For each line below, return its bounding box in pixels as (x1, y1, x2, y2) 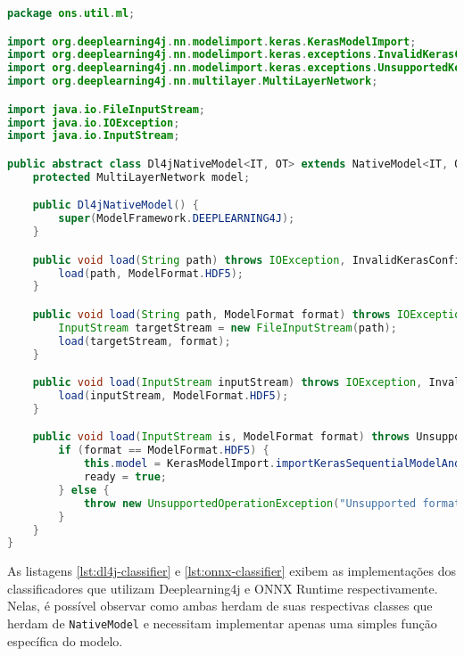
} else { (58, 483, 110, 496)
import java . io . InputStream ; (7, 129, 180, 143)
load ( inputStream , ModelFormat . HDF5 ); (58, 389, 289, 402)
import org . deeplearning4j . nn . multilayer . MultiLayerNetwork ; (7, 75, 378, 88)
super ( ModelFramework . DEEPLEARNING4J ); (58, 212, 295, 225)
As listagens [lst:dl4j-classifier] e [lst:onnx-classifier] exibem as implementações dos (7, 562, 457, 580)
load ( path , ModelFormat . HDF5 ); (58, 266, 244, 280)
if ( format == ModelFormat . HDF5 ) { (58, 444, 269, 457)
